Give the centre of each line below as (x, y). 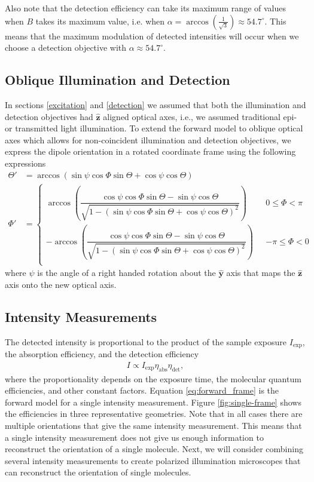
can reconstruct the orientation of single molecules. (98, 472)
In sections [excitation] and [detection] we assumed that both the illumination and (156, 104)
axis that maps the (261, 273)
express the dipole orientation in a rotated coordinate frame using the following (150, 151)
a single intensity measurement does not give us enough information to (134, 437)
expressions (25, 163)
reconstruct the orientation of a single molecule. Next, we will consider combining (154, 449)
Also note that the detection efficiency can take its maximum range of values (145, 8)
